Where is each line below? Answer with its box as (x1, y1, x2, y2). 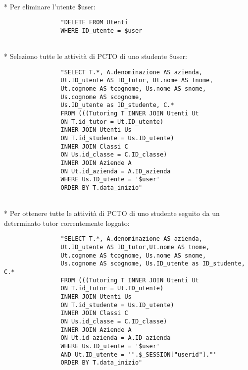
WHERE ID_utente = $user (60, 27, 143, 34)
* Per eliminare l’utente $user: (4, 1, 96, 11)
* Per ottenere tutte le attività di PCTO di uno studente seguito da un (4, 208, 220, 218)
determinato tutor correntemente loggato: (4, 217, 130, 228)
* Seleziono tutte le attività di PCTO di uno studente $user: (4, 51, 187, 61)
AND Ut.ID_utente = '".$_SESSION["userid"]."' (60, 351, 217, 358)
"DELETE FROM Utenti (60, 19, 128, 26)
